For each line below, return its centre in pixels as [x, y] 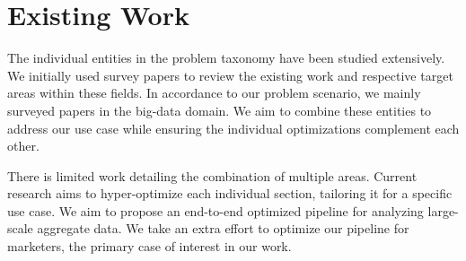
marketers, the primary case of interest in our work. [149, 246]
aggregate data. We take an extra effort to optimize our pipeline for [223, 228]
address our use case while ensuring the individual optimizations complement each [233, 128]
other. [23, 146]
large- [443, 210]
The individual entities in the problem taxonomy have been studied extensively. [226, 58]
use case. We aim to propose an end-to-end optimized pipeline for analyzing [215, 210]
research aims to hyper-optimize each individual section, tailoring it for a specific [230, 193]
